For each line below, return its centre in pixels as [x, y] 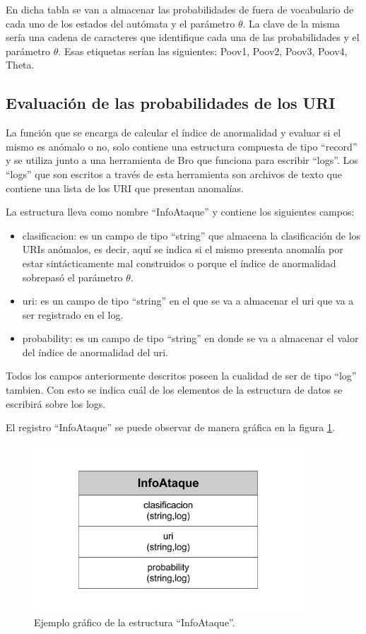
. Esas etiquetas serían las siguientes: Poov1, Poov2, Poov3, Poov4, [203, 51]
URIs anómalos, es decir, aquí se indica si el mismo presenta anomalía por [183, 249]
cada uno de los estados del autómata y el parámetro [120, 23]
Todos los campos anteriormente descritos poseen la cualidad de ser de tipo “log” [181, 376]
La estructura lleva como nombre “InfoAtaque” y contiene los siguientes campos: [180, 212]
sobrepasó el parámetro [72, 277]
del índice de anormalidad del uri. [95, 352]
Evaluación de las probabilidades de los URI [171, 103]
